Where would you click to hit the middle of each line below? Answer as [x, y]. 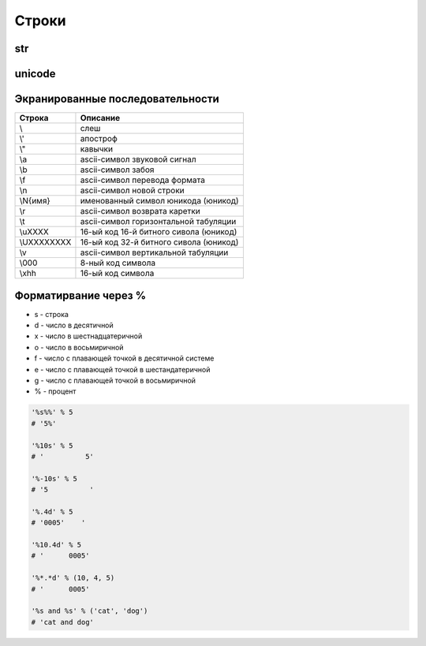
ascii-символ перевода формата [142, 180]
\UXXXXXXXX [45, 242]
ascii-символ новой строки [132, 191]
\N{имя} [35, 201]
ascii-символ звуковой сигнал [138, 159]
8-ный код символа [118, 263]
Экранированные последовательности [117, 99]
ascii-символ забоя [117, 170]
